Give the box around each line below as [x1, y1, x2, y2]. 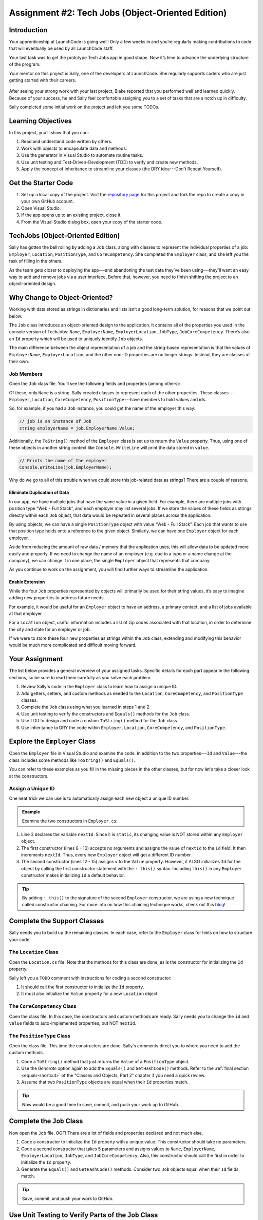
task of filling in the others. [9, 258, 63, 264]
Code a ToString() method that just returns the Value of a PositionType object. [21, 1058, 190, 1064]
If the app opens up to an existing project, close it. [21, 212, 122, 218]
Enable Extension [9, 579, 45, 585]
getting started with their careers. [9, 77, 76, 83]
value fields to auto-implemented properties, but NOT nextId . [9, 1020, 136, 1026]
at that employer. [9, 610, 43, 616]
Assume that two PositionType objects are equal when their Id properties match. [21, 1079, 188, 1085]
